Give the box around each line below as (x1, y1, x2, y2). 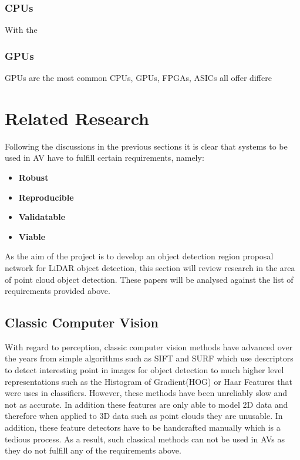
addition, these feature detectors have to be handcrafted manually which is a (5, 421, 281, 434)
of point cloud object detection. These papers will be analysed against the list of (5, 273, 294, 285)
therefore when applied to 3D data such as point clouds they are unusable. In (5, 410, 283, 422)
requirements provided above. (5, 285, 110, 297)
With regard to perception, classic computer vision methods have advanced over (5, 340, 293, 353)
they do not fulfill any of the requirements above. (5, 444, 181, 456)
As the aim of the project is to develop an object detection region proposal (5, 250, 274, 262)
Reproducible (18, 191, 74, 203)
